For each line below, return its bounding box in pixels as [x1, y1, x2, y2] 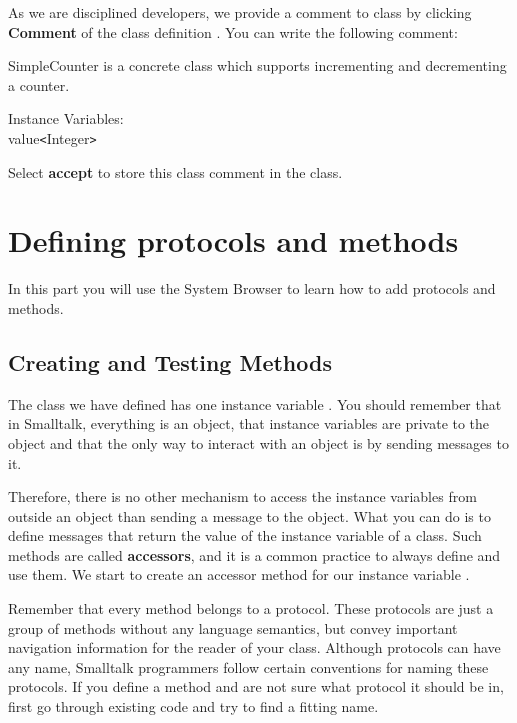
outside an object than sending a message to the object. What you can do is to [8, 505, 491, 526]
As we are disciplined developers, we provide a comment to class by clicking [8, 2, 472, 22]
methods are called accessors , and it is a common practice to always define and [8, 544, 501, 565]
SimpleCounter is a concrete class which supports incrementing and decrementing [8, 55, 507, 76]
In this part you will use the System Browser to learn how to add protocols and [8, 278, 496, 299]
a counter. [8, 74, 70, 95]
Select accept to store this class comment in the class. [8, 161, 343, 182]
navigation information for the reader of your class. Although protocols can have [8, 637, 501, 658]
